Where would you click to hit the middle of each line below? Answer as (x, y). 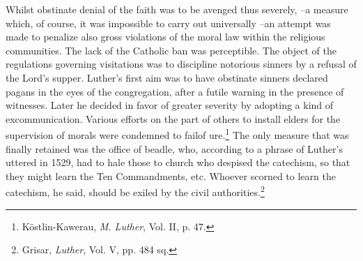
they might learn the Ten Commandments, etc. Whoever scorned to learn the (171, 176)
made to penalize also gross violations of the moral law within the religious (165, 37)
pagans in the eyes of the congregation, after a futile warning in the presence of (175, 91)
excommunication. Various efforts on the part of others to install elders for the (173, 118)
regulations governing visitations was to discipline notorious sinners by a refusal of (181, 64)
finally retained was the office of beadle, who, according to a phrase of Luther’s (174, 148)
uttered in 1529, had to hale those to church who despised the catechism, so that (178, 162)
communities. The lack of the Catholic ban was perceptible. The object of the (171, 50)
